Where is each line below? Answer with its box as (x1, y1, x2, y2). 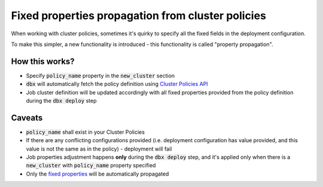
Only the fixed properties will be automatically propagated (26, 170, 169, 177)
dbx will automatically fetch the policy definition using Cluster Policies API (26, 81, 209, 88)
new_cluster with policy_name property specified (26, 162, 156, 169)
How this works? (11, 56, 75, 66)
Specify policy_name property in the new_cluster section (26, 72, 175, 79)
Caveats (11, 112, 43, 122)
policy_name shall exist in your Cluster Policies (26, 128, 145, 136)
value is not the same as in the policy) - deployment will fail (26, 145, 172, 152)
